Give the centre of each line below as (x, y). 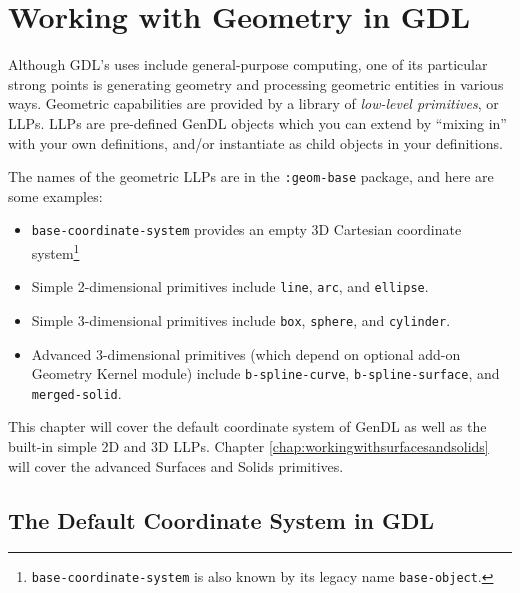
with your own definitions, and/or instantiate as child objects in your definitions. (255, 142)
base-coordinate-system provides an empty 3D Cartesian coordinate (246, 229)
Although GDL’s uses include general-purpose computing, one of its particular (248, 64)
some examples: (55, 195)
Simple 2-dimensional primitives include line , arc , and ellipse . (230, 286)
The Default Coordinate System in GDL (221, 519)
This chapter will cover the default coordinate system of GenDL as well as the (247, 426)
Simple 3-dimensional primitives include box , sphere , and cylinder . (241, 319)
